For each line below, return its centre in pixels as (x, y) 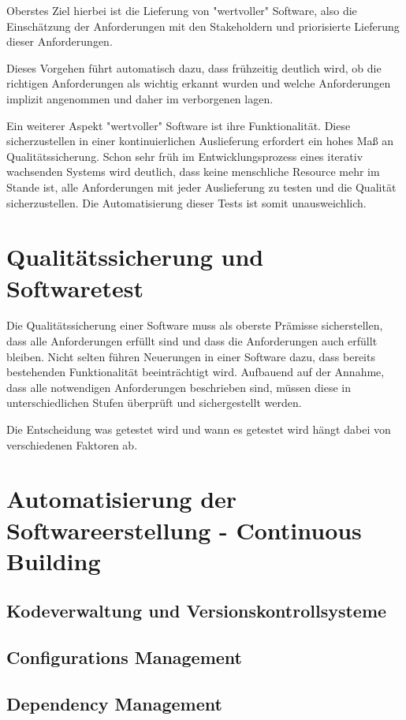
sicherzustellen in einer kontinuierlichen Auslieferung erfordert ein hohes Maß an (200, 141)
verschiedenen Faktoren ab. (72, 444)
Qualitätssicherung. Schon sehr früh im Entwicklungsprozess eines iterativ (185, 156)
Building (54, 560)
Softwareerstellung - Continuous (184, 530)
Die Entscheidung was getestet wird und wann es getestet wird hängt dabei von (199, 429)
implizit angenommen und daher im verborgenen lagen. (140, 98)
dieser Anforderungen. (60, 41)
